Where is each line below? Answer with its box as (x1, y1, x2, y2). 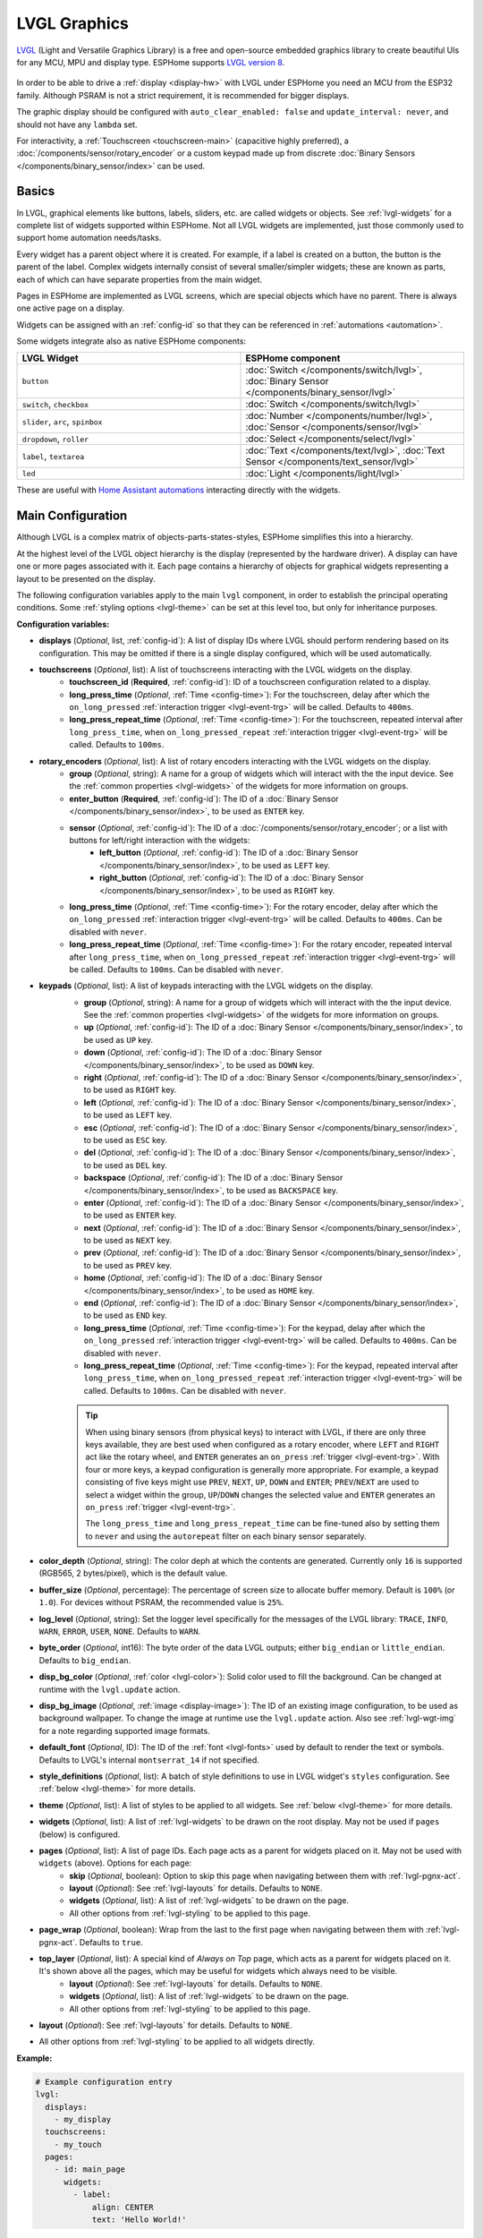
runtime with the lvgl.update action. (38, 1684, 181, 1695)
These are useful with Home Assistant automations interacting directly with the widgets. (16, 484, 341, 496)
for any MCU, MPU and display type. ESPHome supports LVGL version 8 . (16, 56, 285, 67)
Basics (16, 184, 55, 199)
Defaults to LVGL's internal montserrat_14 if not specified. (38, 1755, 259, 1765)
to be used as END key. (83, 1310, 167, 1320)
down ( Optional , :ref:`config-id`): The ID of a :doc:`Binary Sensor (83, 1047, 323, 1058)
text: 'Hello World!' (91, 2215, 187, 2225)
